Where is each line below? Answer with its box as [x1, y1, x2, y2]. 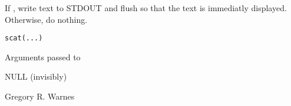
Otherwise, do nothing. [5, 13, 88, 25]
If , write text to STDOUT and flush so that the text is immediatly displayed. [5, 2, 287, 13]
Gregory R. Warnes [5, 90, 75, 102]
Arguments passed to [5, 50, 81, 63]
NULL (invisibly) [5, 70, 67, 83]
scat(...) [5, 34, 43, 43]
